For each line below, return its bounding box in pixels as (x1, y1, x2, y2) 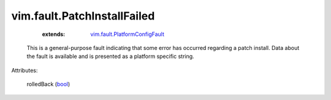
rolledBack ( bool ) (26, 80, 70, 88)
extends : (42, 30, 66, 38)
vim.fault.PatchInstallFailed (11, 9, 155, 23)
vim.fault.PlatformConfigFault (90, 30, 165, 38)
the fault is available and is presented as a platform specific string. (26, 52, 194, 60)
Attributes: (11, 66, 38, 74)
